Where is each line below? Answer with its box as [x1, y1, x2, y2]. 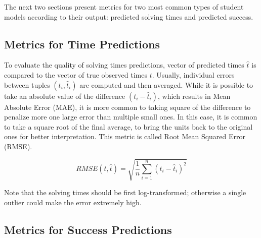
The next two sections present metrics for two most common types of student [4, 2, 244, 12]
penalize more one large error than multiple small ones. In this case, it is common [4, 111, 257, 122]
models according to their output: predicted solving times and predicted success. [4, 11, 253, 22]
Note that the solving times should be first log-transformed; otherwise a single [4, 187, 246, 198]
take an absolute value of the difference [4, 90, 125, 101]
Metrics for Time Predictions [4, 36, 160, 51]
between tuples [4, 79, 50, 90]
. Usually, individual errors [152, 69, 235, 80]
